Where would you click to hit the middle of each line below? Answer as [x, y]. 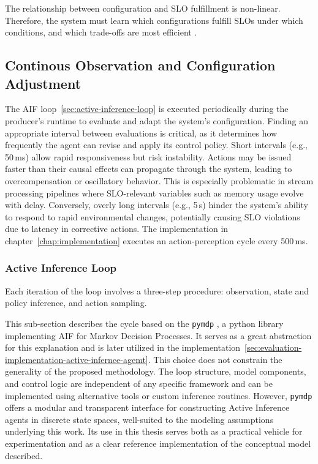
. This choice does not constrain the [215, 359]
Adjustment [43, 83]
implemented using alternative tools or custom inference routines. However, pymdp [159, 395]
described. [24, 455]
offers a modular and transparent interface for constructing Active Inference [147, 407]
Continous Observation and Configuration [140, 65]
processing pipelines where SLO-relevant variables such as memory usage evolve [154, 193]
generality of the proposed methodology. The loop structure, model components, [156, 371]
